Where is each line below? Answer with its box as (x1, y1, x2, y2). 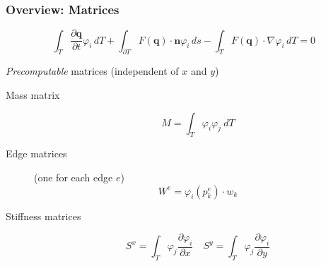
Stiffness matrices (6, 208, 81, 223)
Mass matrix (6, 87, 60, 102)
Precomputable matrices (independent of (6, 64, 179, 78)
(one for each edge (34, 170, 113, 185)
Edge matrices (6, 146, 67, 161)
